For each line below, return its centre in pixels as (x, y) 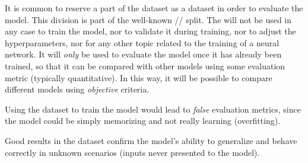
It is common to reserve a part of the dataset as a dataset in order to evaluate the (154, 8)
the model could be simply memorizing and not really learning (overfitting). (143, 121)
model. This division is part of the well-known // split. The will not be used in (148, 19)
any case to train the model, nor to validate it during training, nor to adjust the (150, 31)
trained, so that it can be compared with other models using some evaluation (145, 65)
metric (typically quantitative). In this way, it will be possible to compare (139, 77)
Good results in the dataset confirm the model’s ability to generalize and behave (151, 140)
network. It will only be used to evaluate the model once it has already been (143, 54)
